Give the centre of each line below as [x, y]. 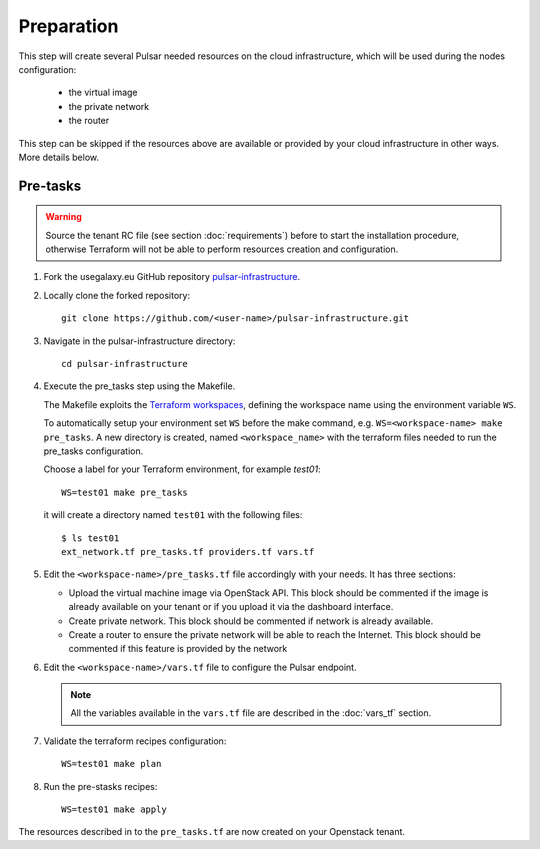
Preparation [68, 26]
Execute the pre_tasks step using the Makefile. [139, 386]
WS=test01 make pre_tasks [125, 492]
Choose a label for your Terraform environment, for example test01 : [182, 469]
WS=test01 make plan [111, 764]
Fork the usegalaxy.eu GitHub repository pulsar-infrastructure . [171, 277]
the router [89, 121]
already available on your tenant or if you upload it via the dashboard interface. [231, 607]
